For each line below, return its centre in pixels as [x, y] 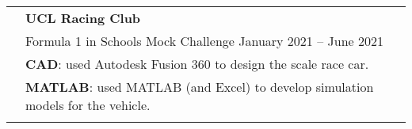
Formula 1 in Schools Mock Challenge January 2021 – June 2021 [204, 41]
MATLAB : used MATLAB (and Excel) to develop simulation [200, 87]
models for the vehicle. [88, 105]
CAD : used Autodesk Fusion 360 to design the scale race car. [197, 64]
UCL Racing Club [83, 18]
